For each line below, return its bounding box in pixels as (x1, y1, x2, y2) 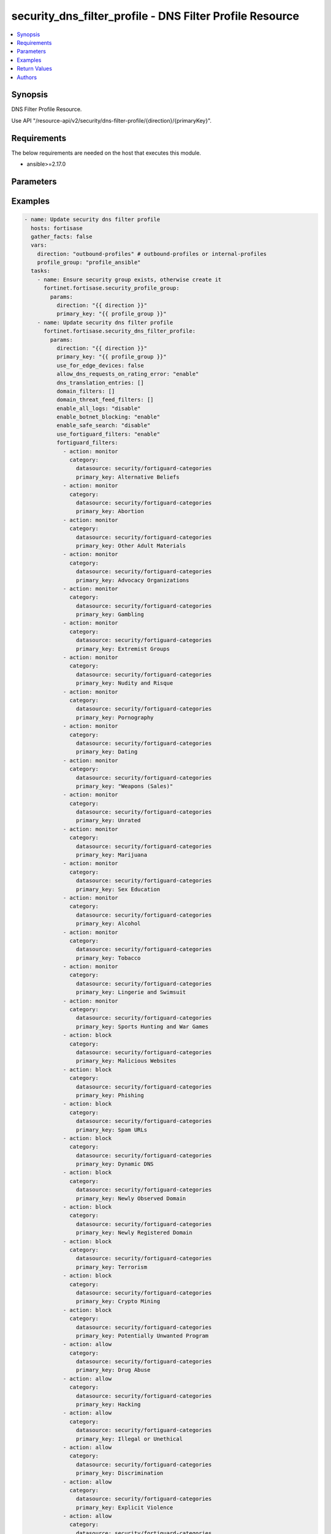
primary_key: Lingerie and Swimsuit (75, 989, 186, 996)
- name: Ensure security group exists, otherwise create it (37, 276, 222, 283)
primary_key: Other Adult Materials (75, 542, 186, 549)
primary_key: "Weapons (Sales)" (75, 782, 173, 790)
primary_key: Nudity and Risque (75, 680, 173, 687)
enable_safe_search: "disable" (56, 422, 151, 429)
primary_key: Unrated (75, 817, 141, 824)
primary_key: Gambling (75, 611, 144, 618)
